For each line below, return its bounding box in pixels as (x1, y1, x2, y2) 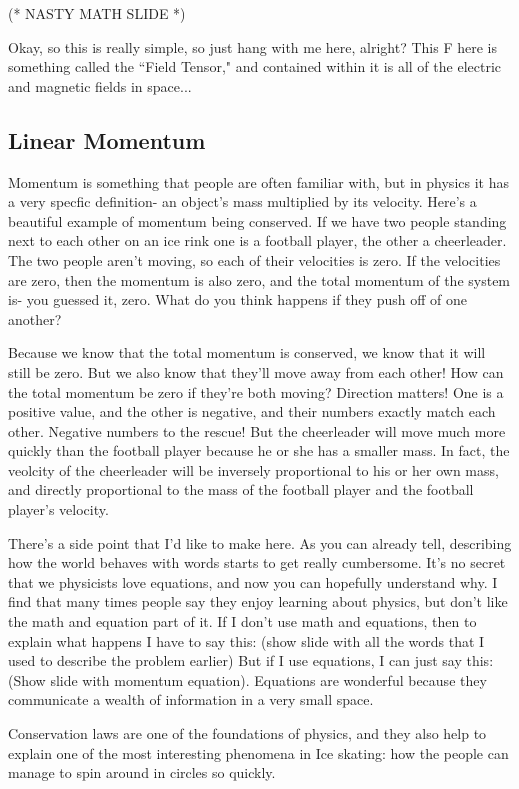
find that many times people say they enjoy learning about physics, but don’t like (8, 591, 508, 612)
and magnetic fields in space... (8, 75, 192, 96)
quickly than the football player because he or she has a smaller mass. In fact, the (8, 440, 510, 461)
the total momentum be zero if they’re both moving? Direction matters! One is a (8, 381, 504, 402)
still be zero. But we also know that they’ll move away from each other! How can (8, 361, 504, 382)
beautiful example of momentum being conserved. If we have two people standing (8, 210, 507, 231)
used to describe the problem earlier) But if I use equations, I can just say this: (8, 650, 494, 671)
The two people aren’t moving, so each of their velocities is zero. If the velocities (8, 249, 501, 270)
